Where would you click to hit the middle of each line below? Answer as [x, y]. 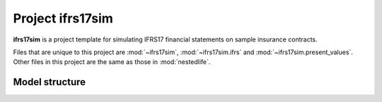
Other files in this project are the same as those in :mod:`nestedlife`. [112, 62]
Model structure [50, 82]
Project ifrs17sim [63, 18]
